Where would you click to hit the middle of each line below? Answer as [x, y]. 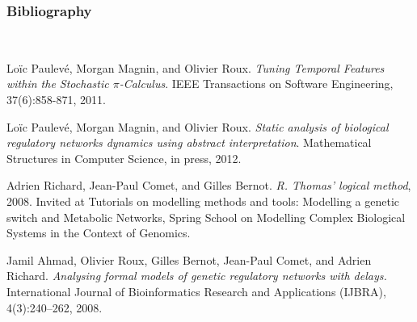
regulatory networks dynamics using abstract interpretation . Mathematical [189, 142]
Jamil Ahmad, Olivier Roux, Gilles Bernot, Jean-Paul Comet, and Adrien [189, 259]
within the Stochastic [58, 84]
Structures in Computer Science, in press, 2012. [124, 158]
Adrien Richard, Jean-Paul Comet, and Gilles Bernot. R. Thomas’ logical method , [209, 185]
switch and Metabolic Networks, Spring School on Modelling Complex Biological [206, 217]
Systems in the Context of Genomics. [99, 233]
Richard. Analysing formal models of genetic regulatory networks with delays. [197, 276]
